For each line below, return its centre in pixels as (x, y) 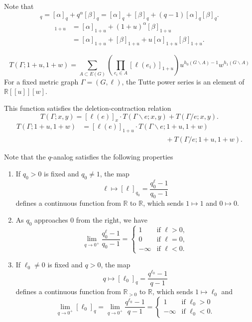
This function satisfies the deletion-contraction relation (88, 108)
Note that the (25, 157)
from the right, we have (112, 220)
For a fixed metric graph (41, 81)
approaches (51, 220)
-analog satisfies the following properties (112, 157)
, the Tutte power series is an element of (183, 81)
